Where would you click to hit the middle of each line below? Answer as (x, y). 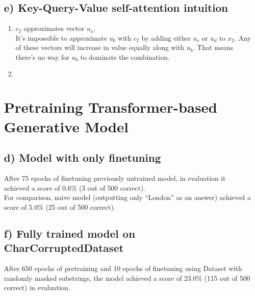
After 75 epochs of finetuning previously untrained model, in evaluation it (115, 178)
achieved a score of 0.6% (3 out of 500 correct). (75, 187)
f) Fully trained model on (70, 233)
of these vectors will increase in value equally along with (100, 47)
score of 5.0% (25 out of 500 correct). (60, 207)
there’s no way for (42, 57)
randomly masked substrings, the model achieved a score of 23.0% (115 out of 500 (127, 278)
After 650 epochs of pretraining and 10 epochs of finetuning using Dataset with (123, 268)
